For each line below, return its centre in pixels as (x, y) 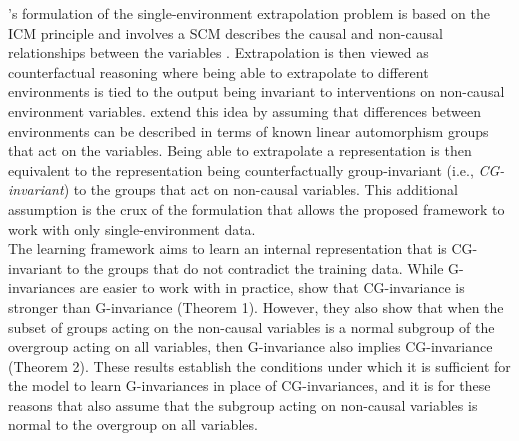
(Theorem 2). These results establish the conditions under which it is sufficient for (259, 365)
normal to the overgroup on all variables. (133, 424)
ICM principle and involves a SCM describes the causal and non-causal (225, 32)
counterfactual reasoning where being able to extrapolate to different (218, 71)
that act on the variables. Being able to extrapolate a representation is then (240, 150)
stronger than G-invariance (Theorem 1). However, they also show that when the (256, 306)
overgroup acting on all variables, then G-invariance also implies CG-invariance (250, 346)
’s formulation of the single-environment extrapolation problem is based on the (249, 13)
